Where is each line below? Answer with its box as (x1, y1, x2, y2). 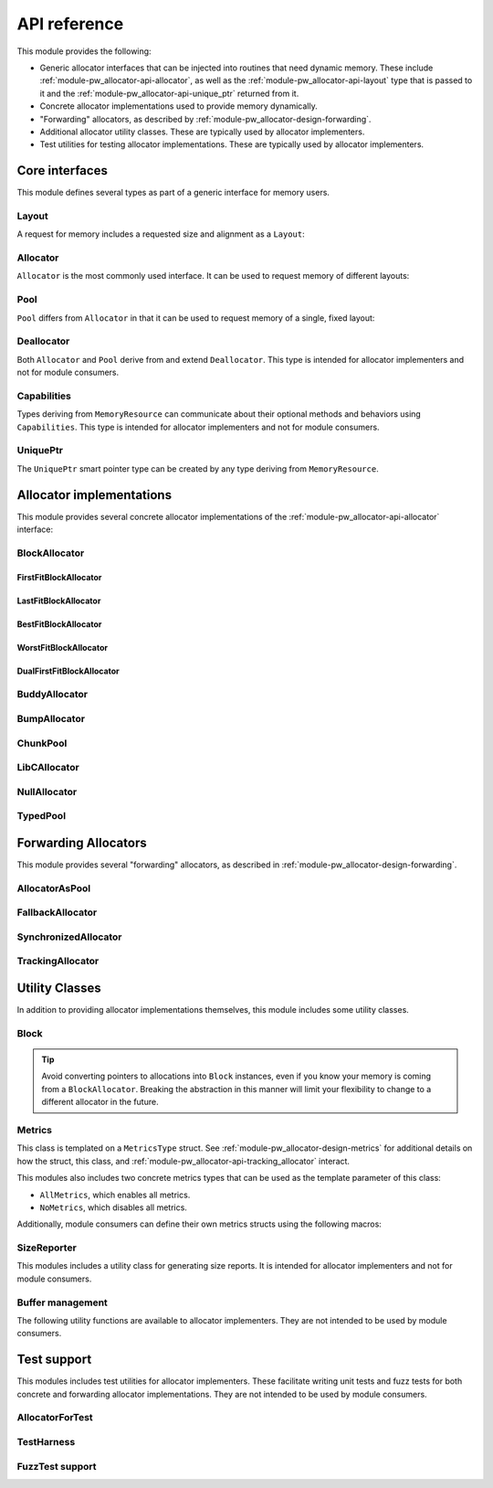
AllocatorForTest (16, 1411, 93, 1424)
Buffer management (16, 1296, 109, 1309)
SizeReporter (16, 1241, 77, 1254)
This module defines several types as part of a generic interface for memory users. (16, 187, 330, 198)
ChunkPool (16, 737, 68, 749)
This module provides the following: (16, 46, 152, 57)
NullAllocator (16, 785, 78, 798)
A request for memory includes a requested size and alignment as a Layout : (16, 229, 305, 239)
